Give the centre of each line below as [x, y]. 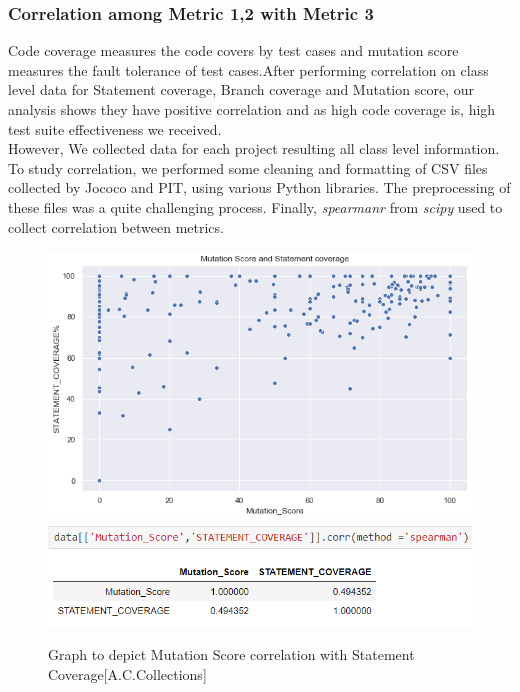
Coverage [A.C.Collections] [127, 673]
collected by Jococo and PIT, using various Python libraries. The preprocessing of [259, 187]
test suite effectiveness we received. [115, 128]
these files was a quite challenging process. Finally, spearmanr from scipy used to [255, 206]
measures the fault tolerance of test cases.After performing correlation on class [248, 69]
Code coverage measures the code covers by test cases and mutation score [233, 50]
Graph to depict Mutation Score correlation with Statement [231, 654]
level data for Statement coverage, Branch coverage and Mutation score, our [241, 89]
